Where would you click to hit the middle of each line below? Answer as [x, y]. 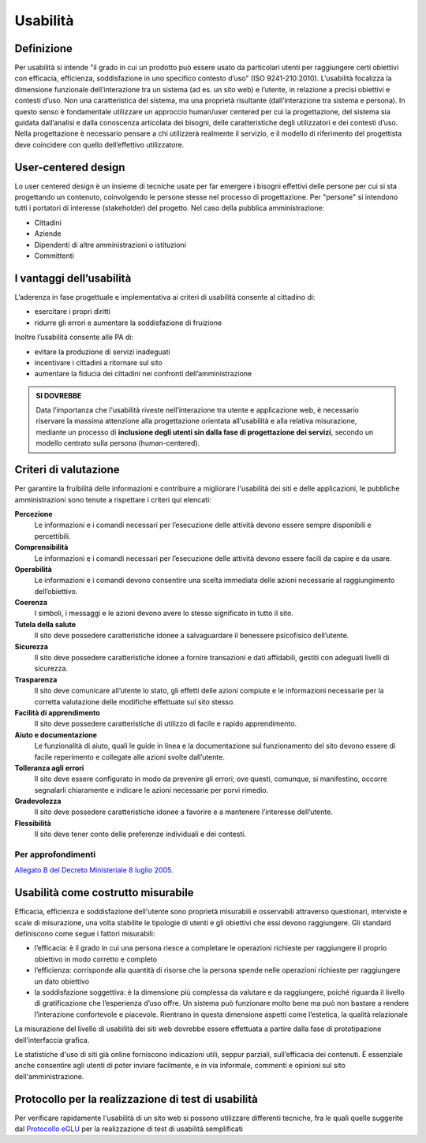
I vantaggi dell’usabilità [73, 278]
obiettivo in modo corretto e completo [96, 959]
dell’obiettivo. [56, 591]
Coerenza [31, 603]
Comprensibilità [41, 547]
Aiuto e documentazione [56, 734]
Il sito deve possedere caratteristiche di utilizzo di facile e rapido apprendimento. [166, 724]
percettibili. [52, 536]
